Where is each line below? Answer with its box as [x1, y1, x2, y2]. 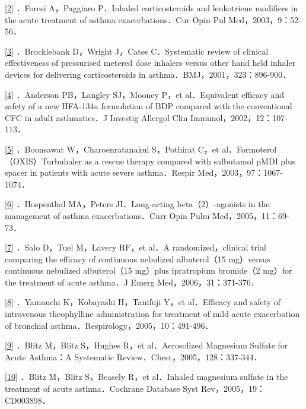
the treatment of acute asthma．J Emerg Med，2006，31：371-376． [5, 275, 259, 288]
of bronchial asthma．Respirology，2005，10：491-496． [5, 319, 213, 331]
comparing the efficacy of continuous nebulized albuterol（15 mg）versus [5, 252, 270, 265]
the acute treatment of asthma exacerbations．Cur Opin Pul [5, 13, 226, 26]
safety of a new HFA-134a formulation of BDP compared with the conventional [5, 100, 292, 112]
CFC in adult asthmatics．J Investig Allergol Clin [5, 111, 188, 123]
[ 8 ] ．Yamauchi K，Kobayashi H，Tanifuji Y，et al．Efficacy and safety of [5, 296, 281, 308]
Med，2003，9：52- [228, 13, 301, 26]
